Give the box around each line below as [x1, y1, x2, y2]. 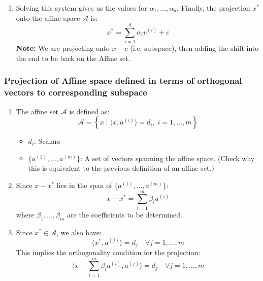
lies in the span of [56, 180, 112, 191]
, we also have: [56, 227, 102, 237]
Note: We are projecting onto [16, 43, 110, 53]
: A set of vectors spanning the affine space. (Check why [80, 152, 255, 163]
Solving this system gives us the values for [16, 3, 147, 13]
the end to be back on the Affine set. [16, 52, 130, 63]
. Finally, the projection [177, 3, 250, 13]
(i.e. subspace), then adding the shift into [130, 43, 259, 53]
